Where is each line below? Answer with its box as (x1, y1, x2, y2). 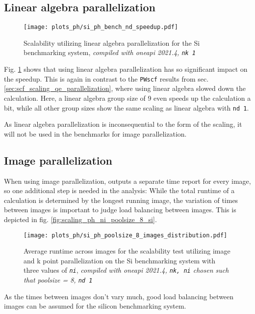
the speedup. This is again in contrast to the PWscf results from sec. (4, 73, 209, 84)
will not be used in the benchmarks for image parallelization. (4, 128, 187, 139)
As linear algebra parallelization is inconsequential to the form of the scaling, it (4, 119, 242, 129)
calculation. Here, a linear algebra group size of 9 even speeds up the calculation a (4, 92, 251, 103)
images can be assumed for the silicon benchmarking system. (4, 301, 186, 311)
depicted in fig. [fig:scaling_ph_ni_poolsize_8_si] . (4, 214, 157, 224)
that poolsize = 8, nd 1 (24, 275, 93, 285)
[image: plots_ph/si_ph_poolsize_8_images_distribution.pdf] (24, 231, 228, 239)
